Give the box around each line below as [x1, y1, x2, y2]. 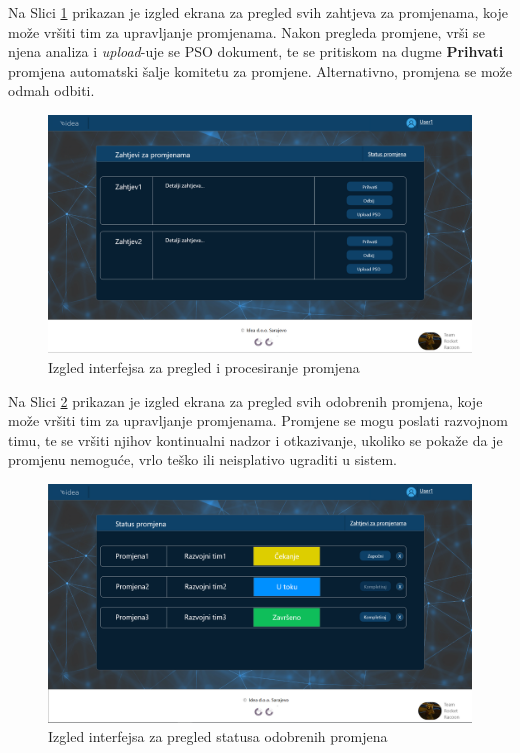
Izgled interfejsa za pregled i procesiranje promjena [48, 357, 360, 378]
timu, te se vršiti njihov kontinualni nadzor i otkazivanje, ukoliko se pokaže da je [8, 429, 503, 450]
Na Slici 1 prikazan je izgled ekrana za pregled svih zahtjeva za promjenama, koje [8, 2, 508, 22]
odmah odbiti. [8, 80, 95, 101]
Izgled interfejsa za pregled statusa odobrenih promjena [48, 726, 388, 747]
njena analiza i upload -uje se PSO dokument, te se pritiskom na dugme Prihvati [8, 41, 504, 62]
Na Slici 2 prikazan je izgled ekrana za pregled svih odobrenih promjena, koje [8, 390, 483, 411]
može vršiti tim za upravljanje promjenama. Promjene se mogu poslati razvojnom [8, 410, 508, 431]
